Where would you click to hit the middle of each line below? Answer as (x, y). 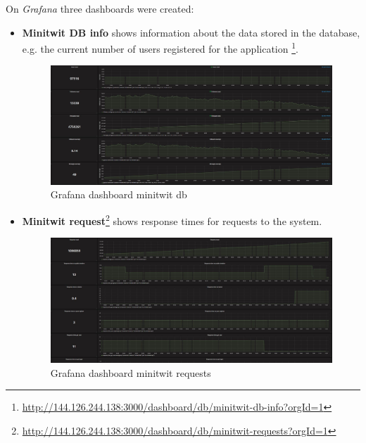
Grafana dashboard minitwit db (119, 194)
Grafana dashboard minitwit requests (131, 372)
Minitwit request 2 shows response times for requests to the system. (172, 219)
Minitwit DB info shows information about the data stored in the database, (191, 32)
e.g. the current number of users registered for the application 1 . (160, 47)
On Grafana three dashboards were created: (100, 8)
